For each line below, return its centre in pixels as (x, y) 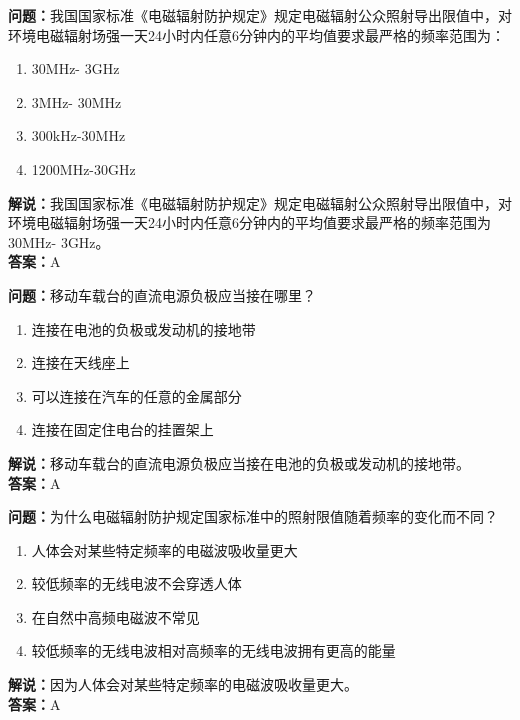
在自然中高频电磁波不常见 (115, 616)
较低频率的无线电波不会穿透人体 (136, 583)
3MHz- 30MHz (76, 101)
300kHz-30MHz (78, 135)
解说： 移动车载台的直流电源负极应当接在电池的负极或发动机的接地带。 (239, 462)
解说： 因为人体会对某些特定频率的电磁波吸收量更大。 (183, 684)
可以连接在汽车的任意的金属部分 (136, 395)
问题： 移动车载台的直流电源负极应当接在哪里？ (162, 294)
